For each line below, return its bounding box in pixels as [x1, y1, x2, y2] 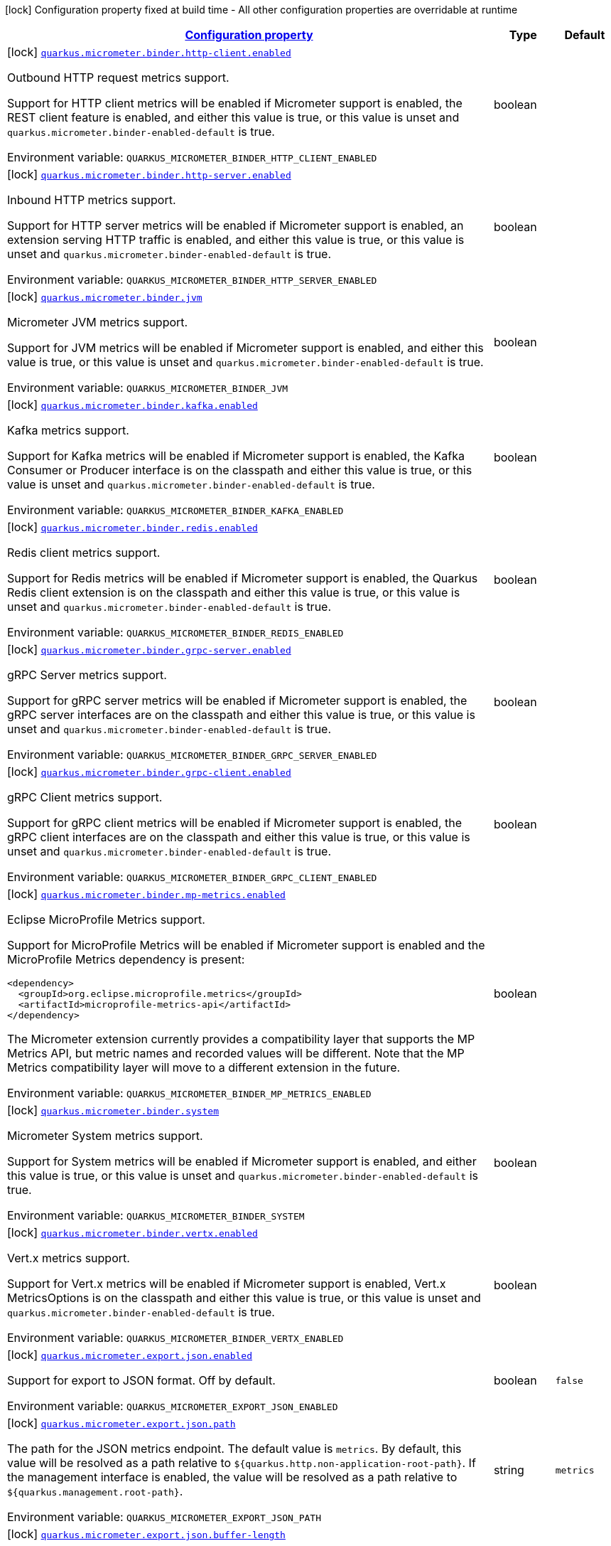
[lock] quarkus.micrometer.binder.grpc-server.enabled [7, 642, 291, 656]
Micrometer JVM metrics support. [7, 315, 188, 329]
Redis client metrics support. [7, 545, 161, 560]
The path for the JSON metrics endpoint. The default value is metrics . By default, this [7, 1441, 462, 1456]
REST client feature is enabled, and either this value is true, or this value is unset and [7, 110, 460, 124]
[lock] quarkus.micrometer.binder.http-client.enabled [7, 45, 291, 59]
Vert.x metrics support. [7, 1251, 130, 1265]
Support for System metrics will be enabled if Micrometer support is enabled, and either [7, 1154, 477, 1168]
